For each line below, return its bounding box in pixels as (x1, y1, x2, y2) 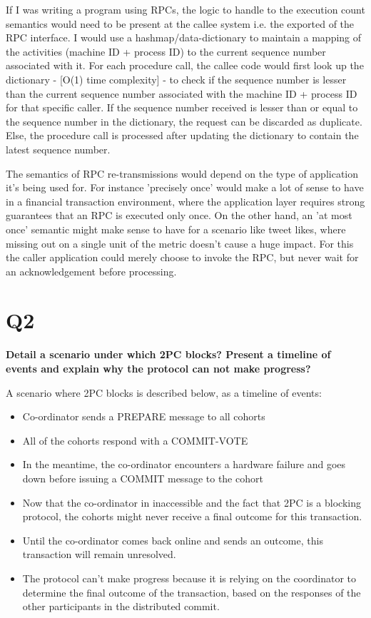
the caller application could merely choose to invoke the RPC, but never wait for (6, 250, 359, 265)
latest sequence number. (6, 141, 111, 156)
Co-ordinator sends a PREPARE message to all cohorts (22, 409, 265, 424)
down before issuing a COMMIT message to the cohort (22, 470, 263, 485)
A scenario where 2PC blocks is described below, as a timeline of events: (6, 385, 322, 400)
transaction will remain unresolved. (22, 547, 176, 562)
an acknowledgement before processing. (6, 263, 177, 278)
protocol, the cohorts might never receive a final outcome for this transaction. (22, 509, 362, 524)
